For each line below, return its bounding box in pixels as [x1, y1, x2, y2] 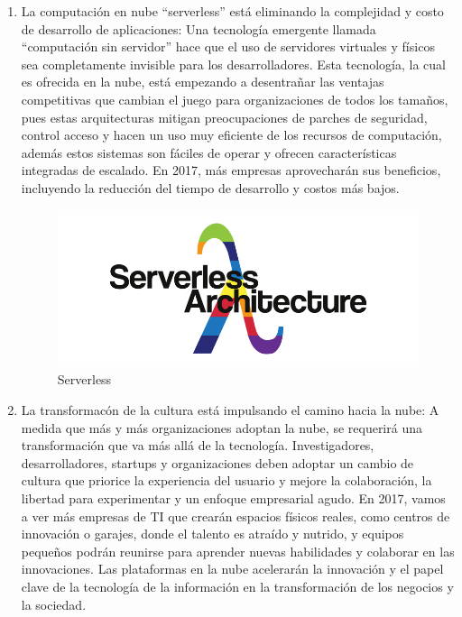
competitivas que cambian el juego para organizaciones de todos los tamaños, [21, 89, 448, 108]
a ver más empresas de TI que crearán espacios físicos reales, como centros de [21, 506, 450, 525]
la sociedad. [21, 594, 87, 613]
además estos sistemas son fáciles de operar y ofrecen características [21, 143, 397, 161]
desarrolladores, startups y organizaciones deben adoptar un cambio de [21, 453, 414, 472]
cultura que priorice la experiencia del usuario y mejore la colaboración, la [21, 471, 432, 490]
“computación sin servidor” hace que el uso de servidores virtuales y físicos [21, 37, 435, 56]
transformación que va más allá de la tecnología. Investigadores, [21, 436, 374, 455]
